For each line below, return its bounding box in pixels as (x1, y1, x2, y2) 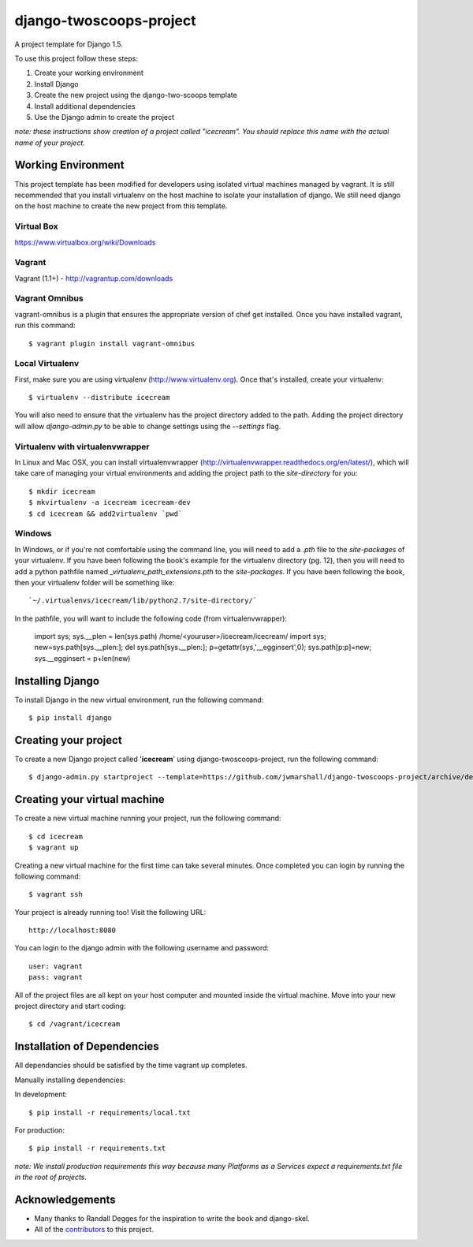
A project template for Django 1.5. (14, 39, 124, 49)
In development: (14, 1089, 67, 1100)
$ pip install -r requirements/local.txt (28, 1108, 191, 1117)
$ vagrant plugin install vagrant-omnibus (28, 339, 196, 348)
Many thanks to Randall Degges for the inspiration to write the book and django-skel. (34, 1213, 311, 1223)
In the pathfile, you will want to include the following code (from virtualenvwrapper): (14, 614, 288, 623)
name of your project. (14, 138, 86, 147)
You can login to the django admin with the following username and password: (14, 943, 270, 953)
